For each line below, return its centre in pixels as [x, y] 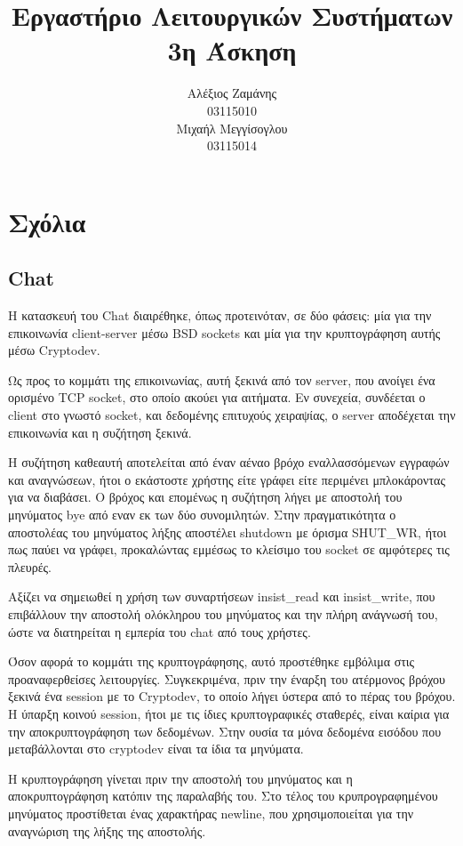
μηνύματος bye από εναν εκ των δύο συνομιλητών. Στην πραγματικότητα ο [202, 515]
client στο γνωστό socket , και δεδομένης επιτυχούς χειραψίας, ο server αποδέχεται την [232, 415]
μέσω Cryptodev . [54, 350]
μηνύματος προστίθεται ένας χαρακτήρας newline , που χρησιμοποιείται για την [211, 813]
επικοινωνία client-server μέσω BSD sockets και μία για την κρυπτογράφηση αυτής [224, 332]
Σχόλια [47, 221]
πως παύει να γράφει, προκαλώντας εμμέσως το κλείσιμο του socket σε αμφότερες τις [229, 549]
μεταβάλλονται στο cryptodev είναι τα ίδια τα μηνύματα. [156, 749]
